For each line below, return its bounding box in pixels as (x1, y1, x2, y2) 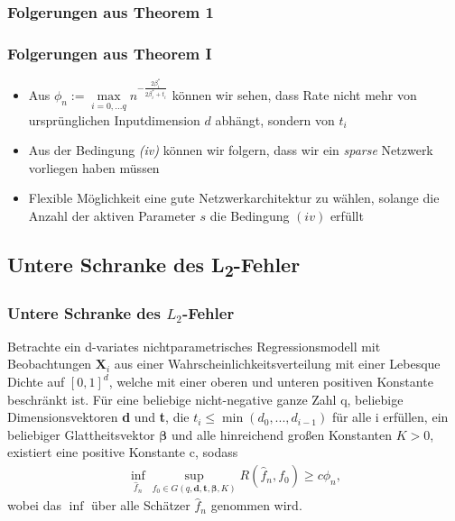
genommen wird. (210, 496, 302, 515)
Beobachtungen (7, 354, 92, 373)
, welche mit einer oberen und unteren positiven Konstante (108, 372, 433, 391)
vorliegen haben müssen (28, 158, 160, 177)
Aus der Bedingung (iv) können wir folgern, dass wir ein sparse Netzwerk (28, 141, 433, 160)
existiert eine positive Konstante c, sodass (7, 443, 238, 462)
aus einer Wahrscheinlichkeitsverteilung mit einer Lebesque (114, 354, 441, 373)
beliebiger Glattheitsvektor (7, 425, 155, 443)
